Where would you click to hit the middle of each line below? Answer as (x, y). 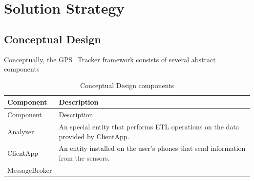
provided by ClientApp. (94, 136)
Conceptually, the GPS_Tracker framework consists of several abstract (110, 59)
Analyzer (21, 131)
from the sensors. (84, 158)
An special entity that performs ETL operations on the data (149, 127)
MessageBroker (30, 170)
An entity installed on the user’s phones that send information (152, 148)
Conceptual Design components (127, 85)
